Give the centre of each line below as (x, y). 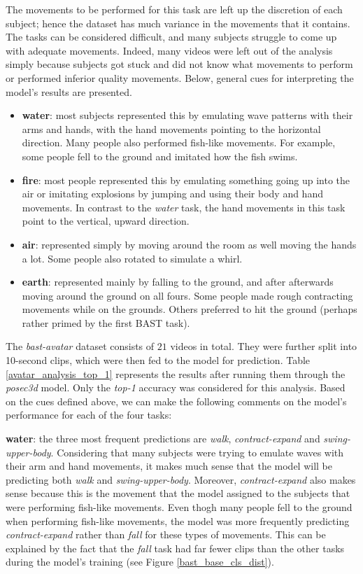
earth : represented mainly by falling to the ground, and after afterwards (178, 282)
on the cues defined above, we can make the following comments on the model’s (176, 401)
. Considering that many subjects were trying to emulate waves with (197, 452)
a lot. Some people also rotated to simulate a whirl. (132, 258)
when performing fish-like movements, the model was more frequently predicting (178, 520)
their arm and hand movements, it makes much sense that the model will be (169, 466)
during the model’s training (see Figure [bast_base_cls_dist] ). (140, 562)
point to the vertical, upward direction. (106, 221)
